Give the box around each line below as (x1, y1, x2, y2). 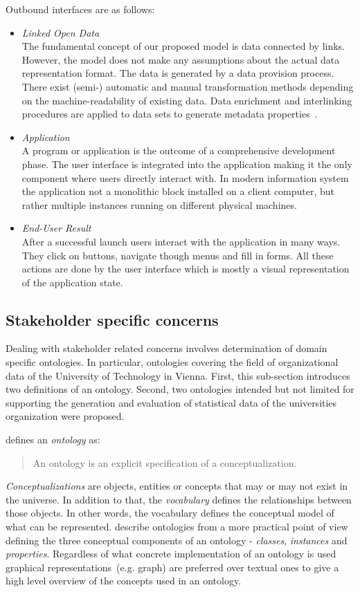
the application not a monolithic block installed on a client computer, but (21, 184, 335, 198)
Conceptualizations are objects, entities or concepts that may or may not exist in (6, 479, 348, 493)
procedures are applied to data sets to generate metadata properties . (21, 107, 318, 121)
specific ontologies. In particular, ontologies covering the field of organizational (6, 355, 339, 369)
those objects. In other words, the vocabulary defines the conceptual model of (6, 506, 334, 520)
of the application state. (21, 275, 123, 289)
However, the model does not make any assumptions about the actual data (21, 52, 340, 66)
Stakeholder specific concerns (6, 308, 219, 330)
